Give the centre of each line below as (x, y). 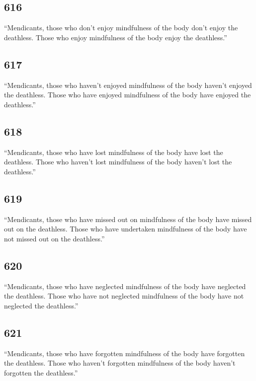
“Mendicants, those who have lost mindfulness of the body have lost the (114, 152)
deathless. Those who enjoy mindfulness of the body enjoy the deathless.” (116, 37)
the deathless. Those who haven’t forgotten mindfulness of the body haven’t (120, 363)
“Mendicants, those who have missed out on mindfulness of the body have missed (128, 219)
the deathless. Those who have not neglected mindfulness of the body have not (124, 296)
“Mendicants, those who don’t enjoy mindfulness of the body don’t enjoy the (121, 28)
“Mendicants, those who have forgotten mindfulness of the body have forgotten (125, 353)
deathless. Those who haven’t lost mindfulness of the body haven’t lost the (118, 162)
